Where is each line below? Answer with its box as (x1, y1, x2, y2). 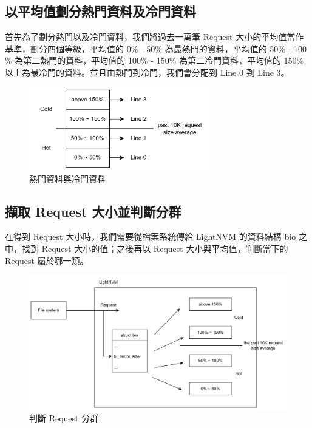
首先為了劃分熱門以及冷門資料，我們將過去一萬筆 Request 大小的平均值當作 (5, 30, 304, 43)
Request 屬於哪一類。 (5, 254, 89, 267)
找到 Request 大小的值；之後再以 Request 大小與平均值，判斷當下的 (21, 242, 288, 255)
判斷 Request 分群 (29, 411, 99, 424)
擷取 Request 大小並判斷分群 (5, 202, 181, 220)
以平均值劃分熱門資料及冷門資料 (5, 2, 196, 21)
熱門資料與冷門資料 (29, 172, 106, 185)
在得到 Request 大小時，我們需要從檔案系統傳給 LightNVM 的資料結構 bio (5, 230, 296, 243)
